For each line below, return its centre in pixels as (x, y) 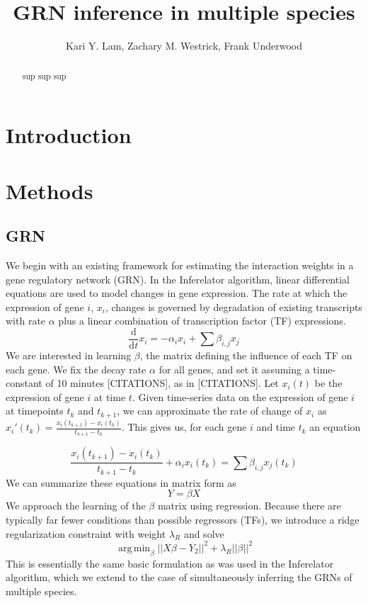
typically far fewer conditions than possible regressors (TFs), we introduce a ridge (183, 520)
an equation (335, 427)
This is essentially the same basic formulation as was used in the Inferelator (170, 563)
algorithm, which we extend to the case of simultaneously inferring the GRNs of (179, 577)
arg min (134, 548)
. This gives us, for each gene (184, 427)
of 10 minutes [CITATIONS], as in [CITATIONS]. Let (162, 383)
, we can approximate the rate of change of (210, 411)
